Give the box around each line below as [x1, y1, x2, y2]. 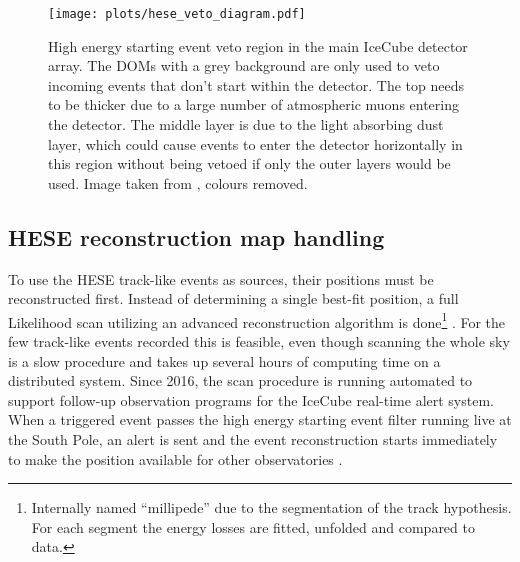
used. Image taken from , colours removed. [48, 172, 308, 193]
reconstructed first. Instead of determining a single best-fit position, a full [8, 288, 459, 309]
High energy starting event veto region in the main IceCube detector [48, 35, 468, 56]
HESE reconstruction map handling [8, 221, 385, 252]
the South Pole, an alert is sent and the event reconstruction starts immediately [8, 429, 498, 450]
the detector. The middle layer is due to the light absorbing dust [48, 114, 444, 135]
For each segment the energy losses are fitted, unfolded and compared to [31, 516, 475, 537]
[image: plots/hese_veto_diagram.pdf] [48, 7, 306, 21]
